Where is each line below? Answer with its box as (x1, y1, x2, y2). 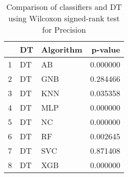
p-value (91, 44, 121, 55)
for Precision (42, 24, 86, 35)
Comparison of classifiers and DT (6, 1, 122, 12)
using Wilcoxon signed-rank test (8, 12, 120, 24)
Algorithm (41, 44, 82, 55)
